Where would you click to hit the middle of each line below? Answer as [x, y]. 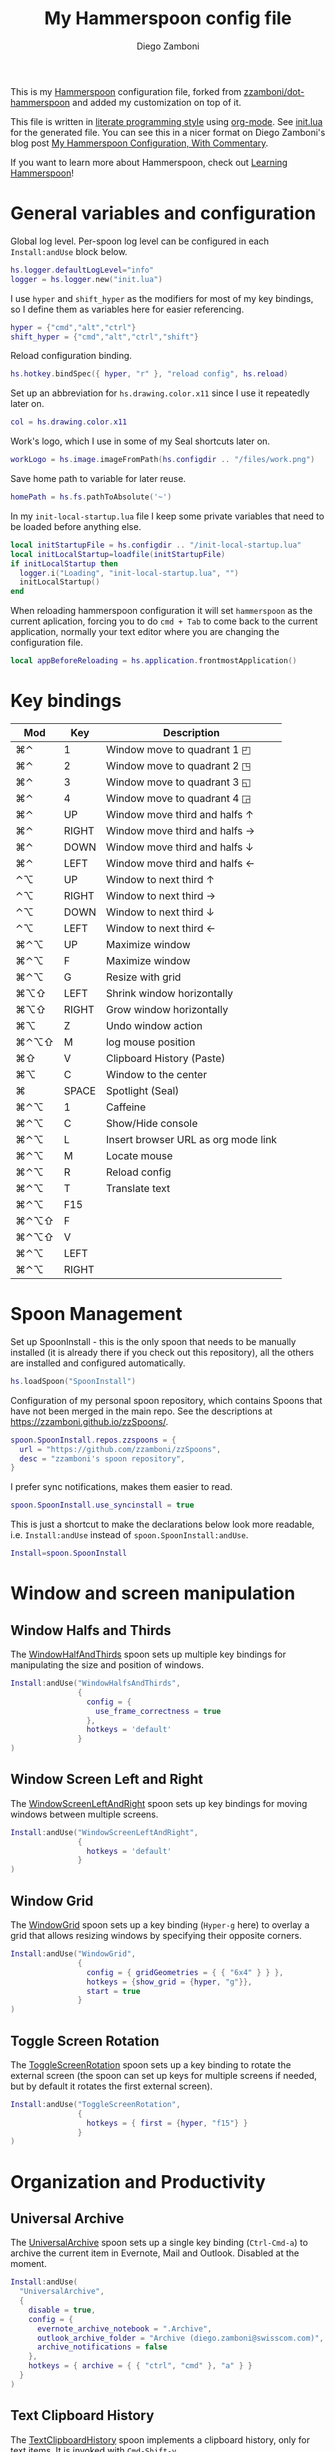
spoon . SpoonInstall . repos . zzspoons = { [93, 1440]
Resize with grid [143, 977]
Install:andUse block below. [69, 251]
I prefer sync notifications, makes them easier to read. [121, 1487]
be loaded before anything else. [76, 526]
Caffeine [126, 1107]
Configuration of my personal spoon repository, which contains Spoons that [166, 1400]
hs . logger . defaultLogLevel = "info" [82, 270]
